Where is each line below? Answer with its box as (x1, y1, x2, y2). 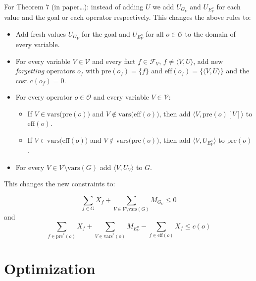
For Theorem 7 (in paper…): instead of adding (4, 1, 144, 11)
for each (216, 1, 241, 11)
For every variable (15, 56, 70, 66)
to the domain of (185, 28, 236, 39)
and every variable (93, 92, 149, 102)
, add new (193, 56, 223, 66)
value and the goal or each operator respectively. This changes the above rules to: (4, 12, 251, 22)
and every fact (92, 56, 136, 66)
